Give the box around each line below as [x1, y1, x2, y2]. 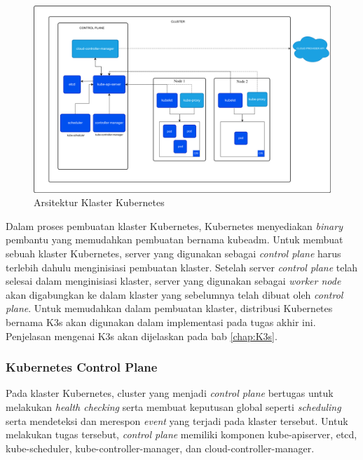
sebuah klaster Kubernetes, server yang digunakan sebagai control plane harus [6, 246, 341, 261]
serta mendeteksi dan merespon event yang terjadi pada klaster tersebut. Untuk [6, 413, 348, 428]
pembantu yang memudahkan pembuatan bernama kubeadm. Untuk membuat [6, 232, 343, 247]
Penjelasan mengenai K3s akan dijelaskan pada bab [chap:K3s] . [6, 328, 278, 343]
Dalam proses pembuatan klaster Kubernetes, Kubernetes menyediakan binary [6, 218, 343, 233]
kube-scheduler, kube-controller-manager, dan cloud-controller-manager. [6, 440, 315, 455]
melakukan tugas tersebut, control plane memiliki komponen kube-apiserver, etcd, [6, 427, 357, 442]
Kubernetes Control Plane [6, 358, 158, 376]
